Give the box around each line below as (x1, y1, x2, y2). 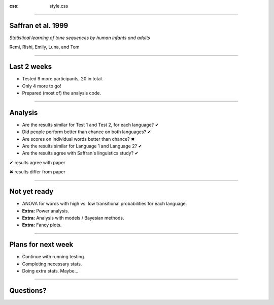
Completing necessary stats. (22, 261, 82, 267)
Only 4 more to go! (22, 83, 61, 89)
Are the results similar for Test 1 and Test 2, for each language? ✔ (22, 121, 159, 128)
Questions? (9, 286, 47, 295)
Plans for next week (9, 240, 74, 249)
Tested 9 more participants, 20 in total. (22, 76, 104, 82)
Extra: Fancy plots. (22, 222, 62, 228)
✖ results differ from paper (9, 169, 66, 175)
